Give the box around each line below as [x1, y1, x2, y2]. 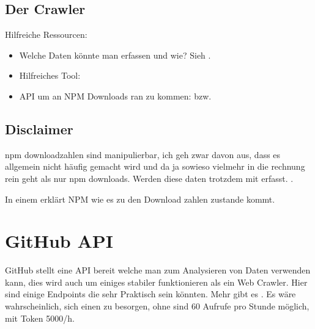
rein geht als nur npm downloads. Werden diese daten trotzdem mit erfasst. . [5, 172, 294, 184]
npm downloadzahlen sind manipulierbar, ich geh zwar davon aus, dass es [5, 148, 281, 161]
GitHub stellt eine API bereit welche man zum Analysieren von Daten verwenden [5, 264, 311, 277]
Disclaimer [5, 119, 73, 138]
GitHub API [5, 228, 114, 253]
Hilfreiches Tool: [19, 69, 81, 82]
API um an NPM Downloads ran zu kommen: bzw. [19, 89, 212, 102]
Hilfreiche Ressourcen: [5, 28, 87, 41]
